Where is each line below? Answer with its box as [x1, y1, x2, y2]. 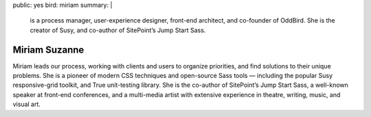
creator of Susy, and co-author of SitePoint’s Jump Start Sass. [30, 26, 206, 34]
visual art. [12, 100, 41, 109]
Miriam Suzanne [12, 44, 85, 55]
